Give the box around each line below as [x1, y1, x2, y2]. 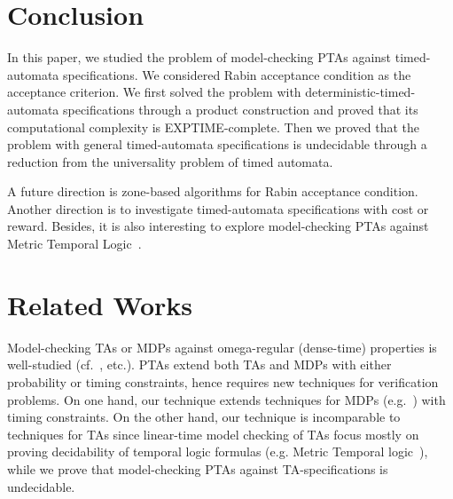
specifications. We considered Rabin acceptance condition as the [62, 65, 411, 83]
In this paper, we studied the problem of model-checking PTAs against [7, 48, 392, 67]
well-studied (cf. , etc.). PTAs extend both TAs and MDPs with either [7, 355, 392, 374]
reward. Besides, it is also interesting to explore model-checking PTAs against [7, 217, 429, 235]
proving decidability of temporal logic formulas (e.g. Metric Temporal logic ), [7, 442, 428, 461]
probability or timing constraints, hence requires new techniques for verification [7, 372, 439, 391]
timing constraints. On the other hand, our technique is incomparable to [7, 408, 401, 426]
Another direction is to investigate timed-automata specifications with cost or [7, 199, 429, 218]
